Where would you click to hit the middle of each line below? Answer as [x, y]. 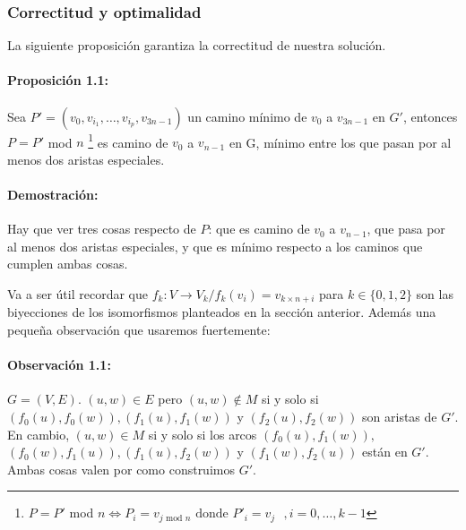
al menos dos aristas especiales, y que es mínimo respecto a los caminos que [215, 246]
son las [435, 294]
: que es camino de [259, 229]
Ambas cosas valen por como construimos [121, 469]
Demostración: [53, 195]
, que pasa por [406, 229]
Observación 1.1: [59, 365]
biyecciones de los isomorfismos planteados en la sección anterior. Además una [222, 312]
